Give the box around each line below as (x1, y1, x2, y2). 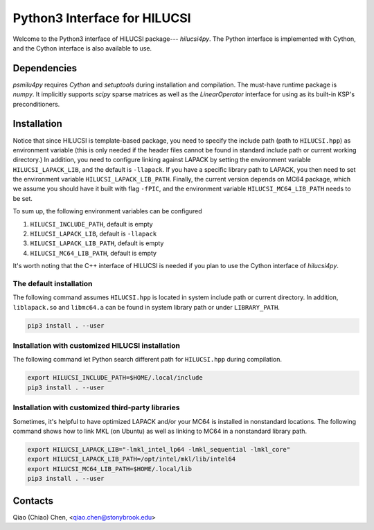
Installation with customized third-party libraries (12, 403, 180, 412)
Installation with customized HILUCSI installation (12, 341, 180, 351)
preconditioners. (12, 100, 60, 108)
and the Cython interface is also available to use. (12, 44, 152, 52)
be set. (12, 194, 33, 202)
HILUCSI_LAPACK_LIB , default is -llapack (30, 229, 157, 238)
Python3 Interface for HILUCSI (12, 10, 191, 26)
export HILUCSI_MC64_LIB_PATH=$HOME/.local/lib (27, 465, 192, 472)
